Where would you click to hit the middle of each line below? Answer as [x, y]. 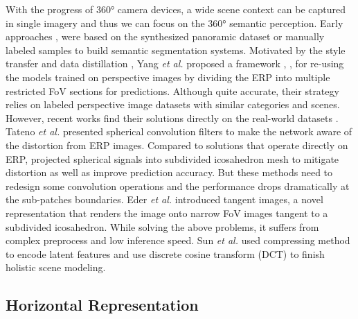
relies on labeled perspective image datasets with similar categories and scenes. [173, 104]
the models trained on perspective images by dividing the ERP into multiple [168, 77]
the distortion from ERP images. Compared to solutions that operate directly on [177, 145]
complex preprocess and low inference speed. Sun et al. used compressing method [178, 240]
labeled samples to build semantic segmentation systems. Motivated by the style [176, 50]
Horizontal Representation [102, 305]
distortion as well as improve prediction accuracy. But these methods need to [169, 172]
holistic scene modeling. [56, 267]
